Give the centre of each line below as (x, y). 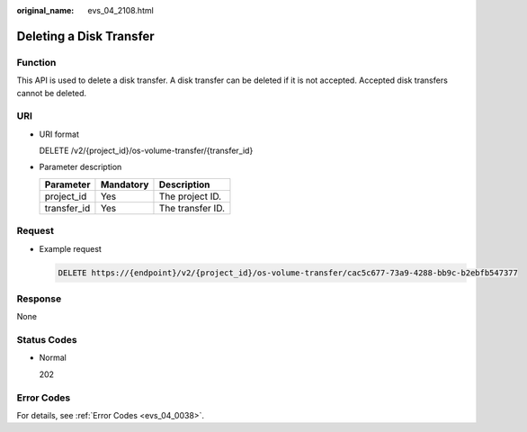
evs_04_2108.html (121, 10)
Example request (71, 248)
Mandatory (125, 184)
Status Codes (47, 340)
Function (36, 62)
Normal (53, 358)
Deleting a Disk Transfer (85, 36)
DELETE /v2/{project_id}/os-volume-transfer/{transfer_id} (146, 151)
